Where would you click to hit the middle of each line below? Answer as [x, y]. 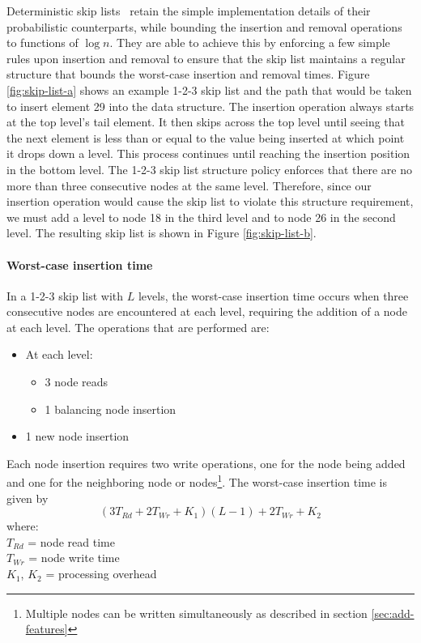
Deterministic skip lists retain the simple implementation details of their [189, 11]
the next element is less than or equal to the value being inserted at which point [206, 137]
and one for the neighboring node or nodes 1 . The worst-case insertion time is [197, 481]
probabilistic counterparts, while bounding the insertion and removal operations [204, 26]
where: [23, 526]
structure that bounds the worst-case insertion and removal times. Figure [188, 74]
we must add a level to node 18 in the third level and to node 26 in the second [201, 217]
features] [47, 629]
